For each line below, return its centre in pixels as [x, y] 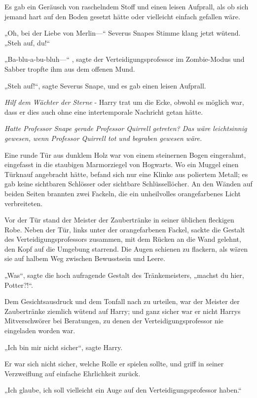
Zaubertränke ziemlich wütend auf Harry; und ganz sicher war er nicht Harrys [123, 311]
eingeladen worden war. [40, 331]
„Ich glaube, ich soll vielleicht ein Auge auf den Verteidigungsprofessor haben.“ [123, 390]
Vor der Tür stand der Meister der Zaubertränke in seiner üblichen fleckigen [119, 220]
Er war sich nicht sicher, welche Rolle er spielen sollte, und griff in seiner [114, 364]
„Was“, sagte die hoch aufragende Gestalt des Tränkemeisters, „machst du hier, [124, 275]
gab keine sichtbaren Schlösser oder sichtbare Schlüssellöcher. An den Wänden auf [128, 184]
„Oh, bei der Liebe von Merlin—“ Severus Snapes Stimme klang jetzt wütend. [123, 33]
